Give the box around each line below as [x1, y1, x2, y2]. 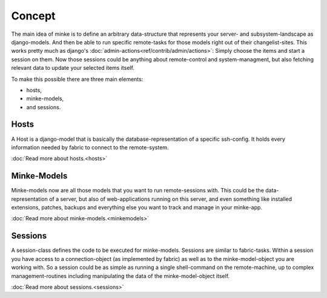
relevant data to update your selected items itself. [11, 64, 134, 72]
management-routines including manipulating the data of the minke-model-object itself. [11, 272, 230, 279]
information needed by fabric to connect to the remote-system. [11, 143, 169, 151]
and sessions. [26, 103, 61, 110]
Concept [11, 9, 56, 22]
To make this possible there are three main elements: [11, 75, 144, 83]
